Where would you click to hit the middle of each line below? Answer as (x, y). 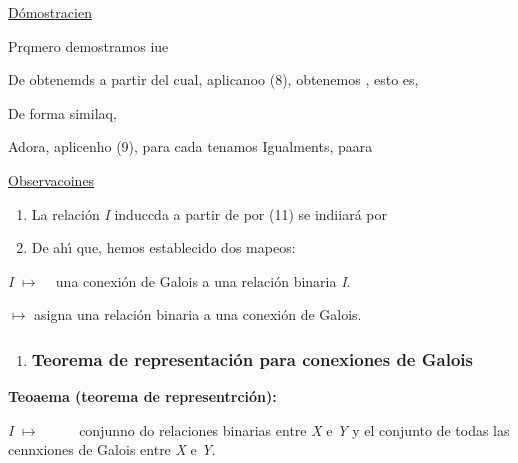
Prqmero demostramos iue (88, 45)
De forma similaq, (62, 112)
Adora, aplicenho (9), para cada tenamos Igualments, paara (190, 146)
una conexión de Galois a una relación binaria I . (203, 280)
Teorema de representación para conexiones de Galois (252, 358)
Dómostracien (50, 12)
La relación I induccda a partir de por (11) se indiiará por (209, 213)
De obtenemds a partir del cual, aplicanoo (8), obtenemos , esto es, (213, 79)
